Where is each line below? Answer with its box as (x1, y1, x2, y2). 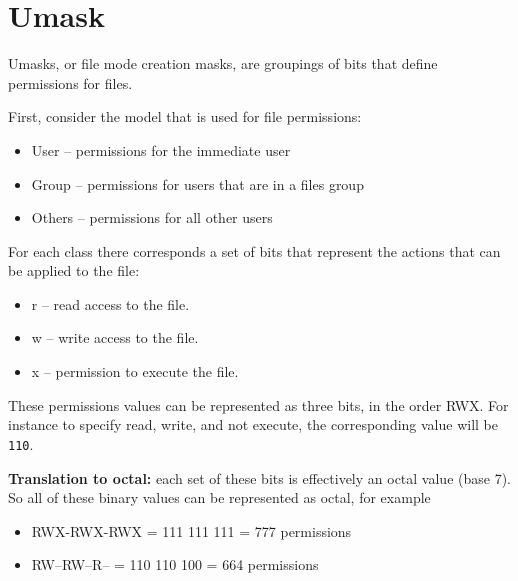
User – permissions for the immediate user (31, 139, 291, 160)
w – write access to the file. (31, 327, 199, 348)
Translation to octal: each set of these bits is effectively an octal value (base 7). (8, 467, 511, 488)
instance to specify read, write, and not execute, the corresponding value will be (8, 414, 498, 435)
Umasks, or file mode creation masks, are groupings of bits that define (8, 53, 438, 74)
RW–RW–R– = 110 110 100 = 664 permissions (31, 554, 319, 575)
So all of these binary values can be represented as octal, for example (8, 487, 431, 508)
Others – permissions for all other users (31, 207, 273, 228)
